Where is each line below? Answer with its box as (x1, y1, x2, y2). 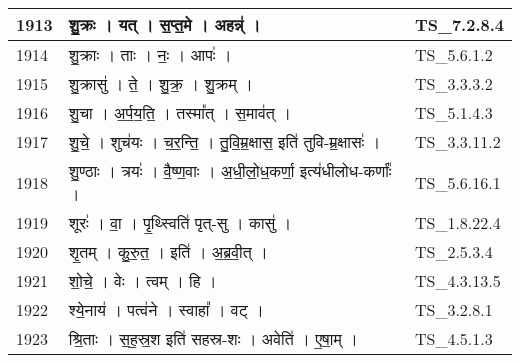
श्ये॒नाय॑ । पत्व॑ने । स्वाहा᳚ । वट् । (68, 298, 264, 321)
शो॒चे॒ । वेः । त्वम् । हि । (68, 269, 217, 292)
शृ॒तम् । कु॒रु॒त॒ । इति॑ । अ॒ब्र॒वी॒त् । (68, 240, 268, 263)
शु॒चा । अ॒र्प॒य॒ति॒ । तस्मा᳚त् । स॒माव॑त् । (68, 101, 291, 124)
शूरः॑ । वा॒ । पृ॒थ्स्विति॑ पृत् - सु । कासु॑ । (68, 211, 292, 234)
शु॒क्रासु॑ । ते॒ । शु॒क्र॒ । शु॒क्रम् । (68, 72, 253, 95)
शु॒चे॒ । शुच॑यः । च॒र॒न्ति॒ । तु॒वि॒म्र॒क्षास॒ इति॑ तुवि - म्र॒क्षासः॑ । (68, 130, 381, 153)
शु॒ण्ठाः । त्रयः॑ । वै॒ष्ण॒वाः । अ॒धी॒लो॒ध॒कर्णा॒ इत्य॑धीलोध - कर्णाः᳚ (68, 159, 392, 182)
